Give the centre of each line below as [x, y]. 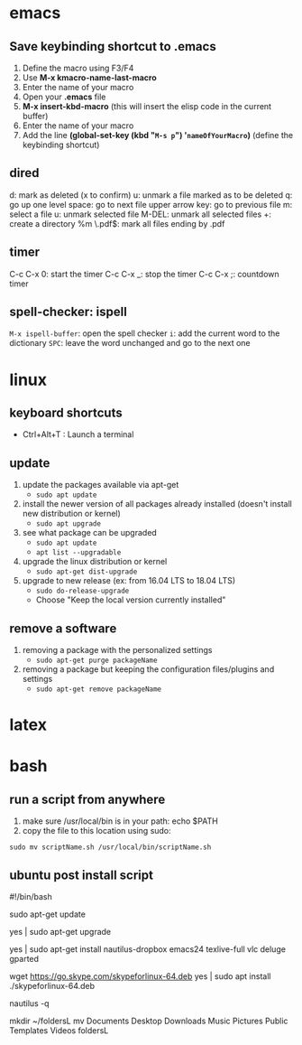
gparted [24, 959]
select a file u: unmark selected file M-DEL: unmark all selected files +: [141, 214]
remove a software [63, 628]
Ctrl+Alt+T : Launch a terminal [78, 434]
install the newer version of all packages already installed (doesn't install [157, 504]
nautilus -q [29, 1003]
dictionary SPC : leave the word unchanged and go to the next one [130, 343]
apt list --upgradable [78, 553]
